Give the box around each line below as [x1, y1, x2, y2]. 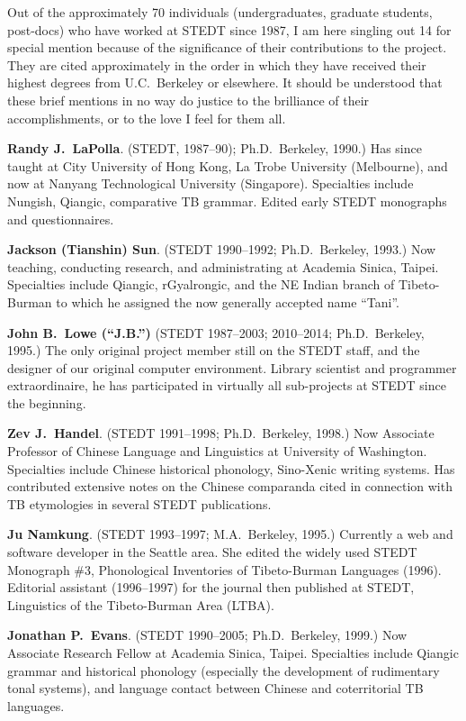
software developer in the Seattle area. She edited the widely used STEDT [7, 543, 417, 561]
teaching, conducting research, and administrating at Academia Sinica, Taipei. [7, 257, 439, 276]
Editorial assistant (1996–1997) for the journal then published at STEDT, [7, 578, 415, 597]
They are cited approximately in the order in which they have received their [7, 55, 426, 74]
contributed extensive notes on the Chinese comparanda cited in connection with [7, 477, 453, 496]
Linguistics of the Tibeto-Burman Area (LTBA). [7, 595, 274, 614]
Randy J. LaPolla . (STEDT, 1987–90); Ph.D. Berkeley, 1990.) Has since [7, 139, 422, 158]
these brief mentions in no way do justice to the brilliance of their [7, 90, 370, 109]
